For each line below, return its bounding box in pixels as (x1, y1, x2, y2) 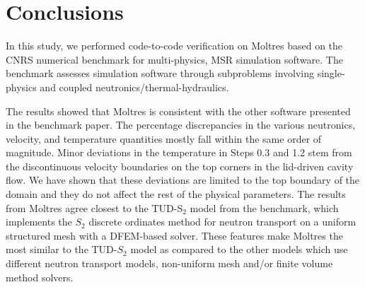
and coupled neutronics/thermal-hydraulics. (40, 79, 229, 94)
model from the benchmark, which (190, 200, 339, 215)
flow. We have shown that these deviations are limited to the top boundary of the (6, 172, 360, 187)
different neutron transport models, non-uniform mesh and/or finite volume (6, 256, 333, 271)
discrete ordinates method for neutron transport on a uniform (88, 214, 357, 229)
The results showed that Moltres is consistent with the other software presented (6, 103, 351, 118)
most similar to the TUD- (6, 242, 117, 257)
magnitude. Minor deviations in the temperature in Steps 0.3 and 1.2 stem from (6, 145, 352, 160)
